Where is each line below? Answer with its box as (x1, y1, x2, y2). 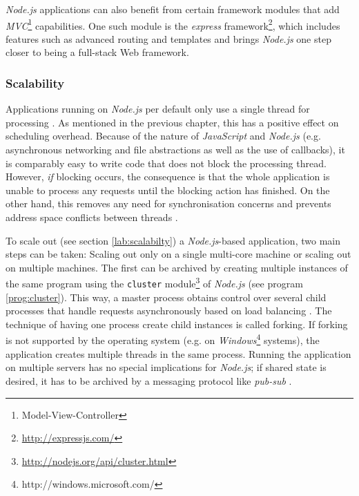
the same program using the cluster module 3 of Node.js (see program (6, 274, 303, 291)
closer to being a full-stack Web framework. (6, 45, 189, 59)
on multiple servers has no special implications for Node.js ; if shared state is (6, 360, 327, 374)
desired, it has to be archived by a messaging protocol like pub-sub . (6, 373, 292, 388)
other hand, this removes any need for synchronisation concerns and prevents (6, 196, 331, 211)
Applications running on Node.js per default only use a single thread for (6, 102, 310, 116)
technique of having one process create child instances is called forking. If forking (6, 316, 348, 331)
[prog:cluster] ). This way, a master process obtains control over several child (6, 289, 327, 304)
